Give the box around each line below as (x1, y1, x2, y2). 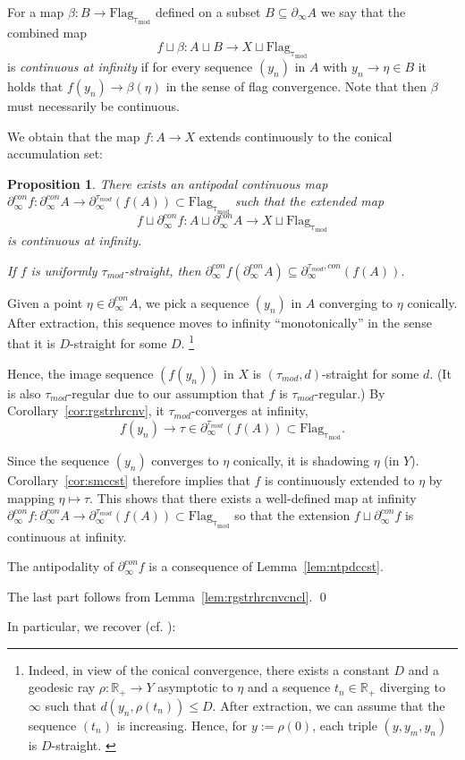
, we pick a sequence (138, 293, 249, 312)
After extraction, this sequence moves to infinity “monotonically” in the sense (7, 312, 432, 331)
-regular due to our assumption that (67, 383, 265, 402)
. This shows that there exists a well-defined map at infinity (89, 488, 417, 507)
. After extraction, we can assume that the (212, 696, 445, 714)
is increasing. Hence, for (116, 715, 248, 734)
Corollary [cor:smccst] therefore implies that (7, 471, 250, 490)
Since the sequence (7, 451, 110, 470)
